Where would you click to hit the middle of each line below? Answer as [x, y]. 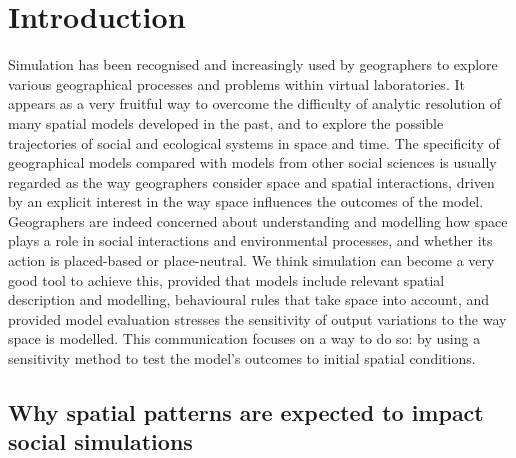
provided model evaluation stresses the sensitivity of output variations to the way [257, 318]
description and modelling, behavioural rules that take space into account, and [249, 299]
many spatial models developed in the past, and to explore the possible [226, 122]
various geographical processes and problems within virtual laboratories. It [236, 83]
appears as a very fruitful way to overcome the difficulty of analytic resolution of [255, 103]
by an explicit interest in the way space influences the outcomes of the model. [246, 201]
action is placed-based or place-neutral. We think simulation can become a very [251, 260]
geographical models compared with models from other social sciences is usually [252, 162]
